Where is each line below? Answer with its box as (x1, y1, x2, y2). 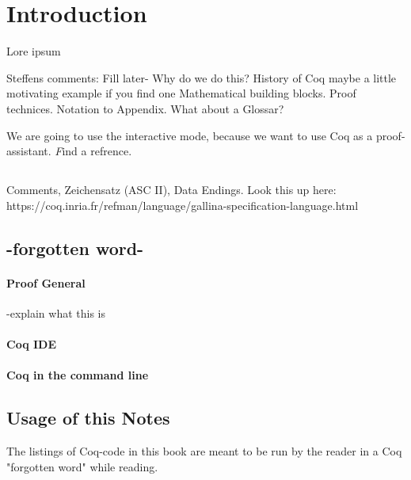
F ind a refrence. (55, 143, 132, 159)
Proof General (6, 274, 86, 291)
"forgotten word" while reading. (6, 458, 158, 474)
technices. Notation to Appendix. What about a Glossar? (6, 100, 284, 116)
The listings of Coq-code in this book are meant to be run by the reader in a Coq (6, 443, 402, 459)
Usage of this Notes (6, 406, 170, 430)
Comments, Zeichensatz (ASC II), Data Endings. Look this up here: (6, 181, 337, 198)
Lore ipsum (6, 43, 61, 59)
